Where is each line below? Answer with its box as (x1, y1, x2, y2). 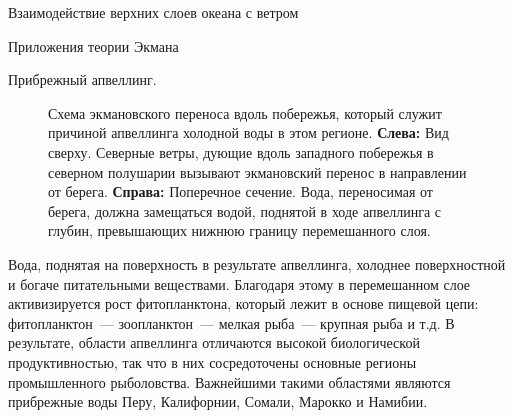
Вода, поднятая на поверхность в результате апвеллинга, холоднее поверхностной (8, 253, 506, 274)
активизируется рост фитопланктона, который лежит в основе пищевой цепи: (8, 293, 479, 314)
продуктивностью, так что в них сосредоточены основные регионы (8, 351, 417, 372)
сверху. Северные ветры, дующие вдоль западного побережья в (48, 141, 434, 162)
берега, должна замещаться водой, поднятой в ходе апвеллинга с (48, 200, 442, 221)
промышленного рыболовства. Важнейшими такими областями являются (8, 371, 451, 392)
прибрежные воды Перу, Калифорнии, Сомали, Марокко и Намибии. (8, 391, 428, 412)
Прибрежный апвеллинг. (8, 69, 157, 90)
